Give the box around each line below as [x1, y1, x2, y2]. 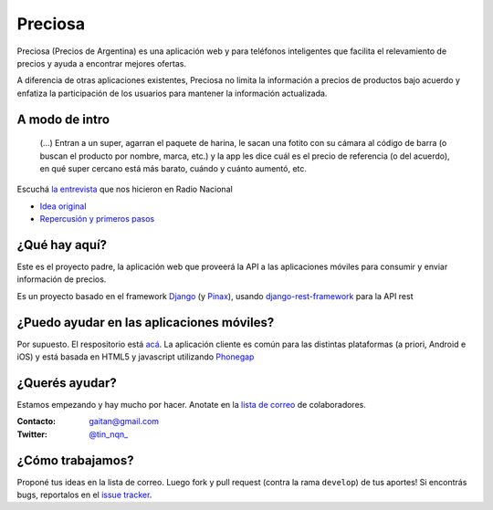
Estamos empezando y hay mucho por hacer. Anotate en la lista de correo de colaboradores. [16, 399, 367, 410]
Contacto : [16, 416, 57, 427]
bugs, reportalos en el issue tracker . [16, 489, 152, 501]
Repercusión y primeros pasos [39, 213, 155, 224]
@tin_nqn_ [89, 429, 129, 440]
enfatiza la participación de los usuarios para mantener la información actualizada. [16, 88, 328, 99]
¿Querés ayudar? [16, 375, 118, 390]
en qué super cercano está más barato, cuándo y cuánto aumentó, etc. [39, 162, 308, 173]
